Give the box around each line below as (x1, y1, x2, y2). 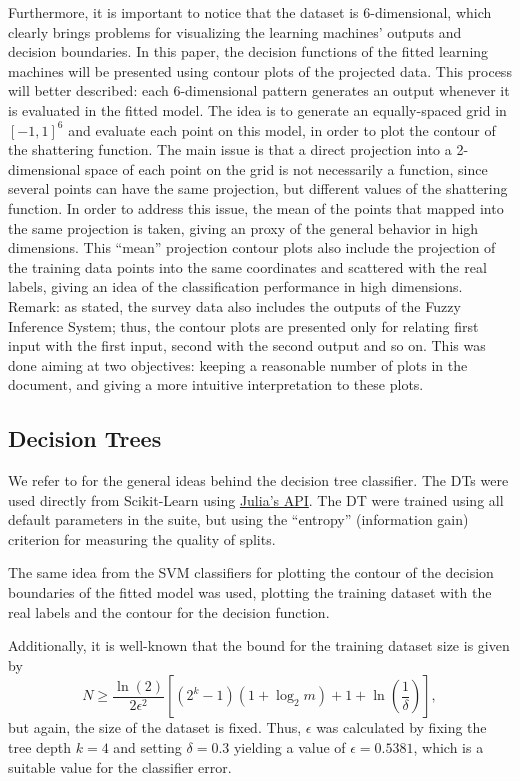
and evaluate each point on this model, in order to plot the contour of (68, 119, 496, 140)
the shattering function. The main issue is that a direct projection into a (8, 139, 452, 160)
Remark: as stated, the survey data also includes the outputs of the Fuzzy (8, 295, 461, 316)
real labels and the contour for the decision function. (8, 601, 330, 622)
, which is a (413, 737, 484, 758)
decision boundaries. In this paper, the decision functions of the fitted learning (8, 41, 489, 62)
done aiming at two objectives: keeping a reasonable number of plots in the (8, 354, 468, 375)
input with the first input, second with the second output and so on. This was (8, 335, 486, 356)
